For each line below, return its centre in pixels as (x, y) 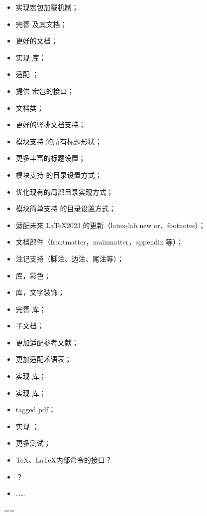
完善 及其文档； (41, 24)
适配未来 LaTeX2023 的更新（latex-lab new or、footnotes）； (110, 225)
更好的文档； (37, 41)
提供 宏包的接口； (45, 91)
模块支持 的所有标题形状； (59, 141)
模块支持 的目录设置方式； (59, 174)
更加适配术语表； (44, 359)
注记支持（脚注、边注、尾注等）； (70, 258)
